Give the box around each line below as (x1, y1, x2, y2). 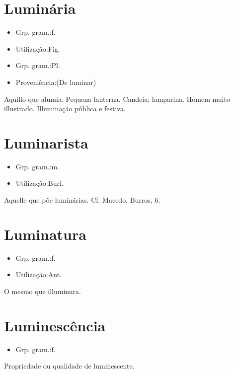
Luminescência (4, 315, 106, 335)
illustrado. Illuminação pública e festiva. (4, 103, 126, 114)
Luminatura (4, 224, 86, 244)
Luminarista (4, 132, 88, 152)
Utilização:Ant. (15, 269, 62, 280)
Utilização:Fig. (15, 43, 60, 54)
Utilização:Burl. (15, 178, 64, 188)
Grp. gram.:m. (15, 161, 60, 171)
